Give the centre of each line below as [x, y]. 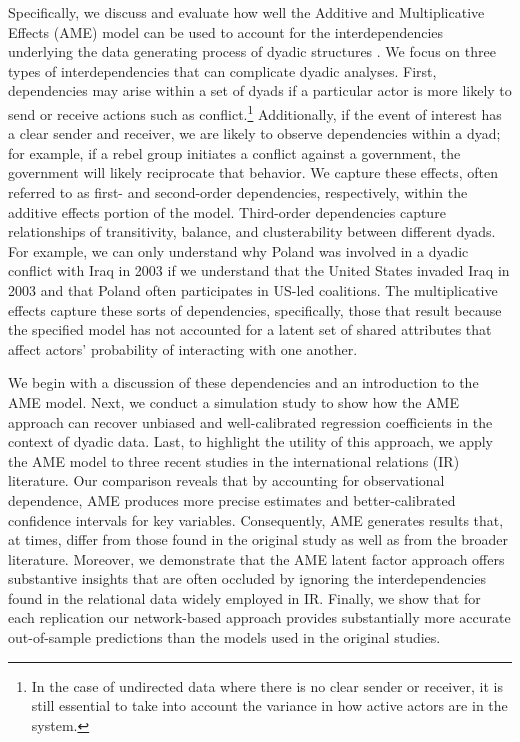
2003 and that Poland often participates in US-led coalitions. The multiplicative [253, 289]
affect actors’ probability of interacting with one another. [183, 348]
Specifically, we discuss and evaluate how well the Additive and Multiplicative [246, 12]
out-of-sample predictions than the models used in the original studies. [224, 637]
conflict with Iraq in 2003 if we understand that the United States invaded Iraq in [259, 270]
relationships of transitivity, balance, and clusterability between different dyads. [252, 231]
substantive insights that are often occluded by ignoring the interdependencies [247, 578]
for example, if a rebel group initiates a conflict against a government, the [234, 152]
